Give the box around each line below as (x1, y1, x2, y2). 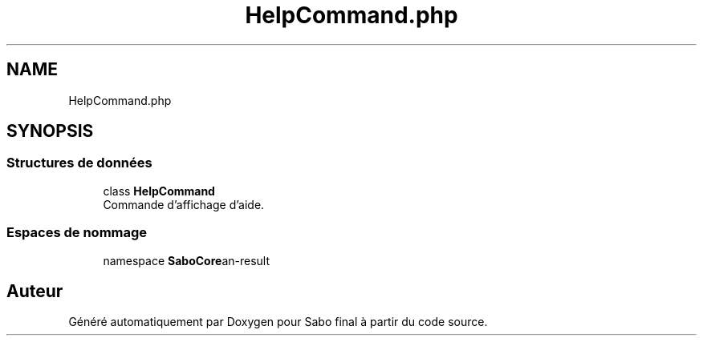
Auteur (6, 280, 63, 301)
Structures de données (6, 155, 152, 171)
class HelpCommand (103, 183, 215, 198)
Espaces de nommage (6, 224, 148, 241)
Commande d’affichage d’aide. (103, 197, 265, 211)
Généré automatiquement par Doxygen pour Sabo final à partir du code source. (68, 315, 488, 329)
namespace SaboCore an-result (103, 253, 270, 268)
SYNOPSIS (6, 121, 94, 142)
